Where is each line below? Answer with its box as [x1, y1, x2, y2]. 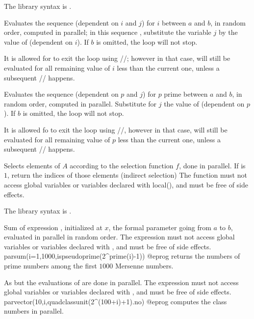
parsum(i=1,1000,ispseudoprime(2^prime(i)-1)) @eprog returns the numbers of [4, 251, 240, 261]
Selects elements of [4, 160, 60, 170]
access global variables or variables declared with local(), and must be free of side [4, 179, 249, 189]
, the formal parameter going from [108, 222, 211, 232]
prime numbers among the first [4, 261, 97, 271]
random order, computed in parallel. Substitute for [4, 98, 157, 108]
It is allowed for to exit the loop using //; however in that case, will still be [4, 53, 230, 63]
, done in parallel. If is [179, 160, 246, 170]
